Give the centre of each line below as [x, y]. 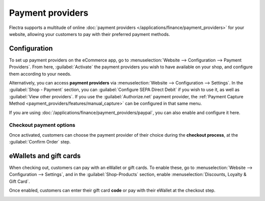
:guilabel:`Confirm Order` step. [40, 142]
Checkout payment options [42, 125]
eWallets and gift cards [45, 156]
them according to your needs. [40, 74]
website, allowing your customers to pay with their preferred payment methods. [90, 34]
